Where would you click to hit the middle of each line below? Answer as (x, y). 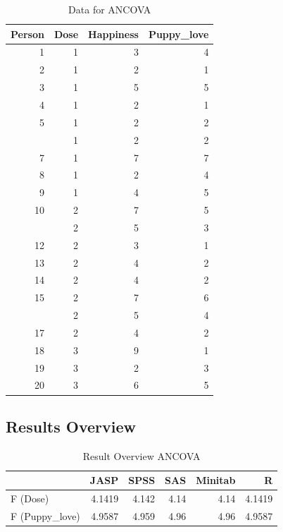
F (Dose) (30, 498)
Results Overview (71, 426)
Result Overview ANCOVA (141, 455)
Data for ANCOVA (110, 9)
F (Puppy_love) (45, 516)
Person (27, 34)
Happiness (113, 34)
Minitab (216, 480)
